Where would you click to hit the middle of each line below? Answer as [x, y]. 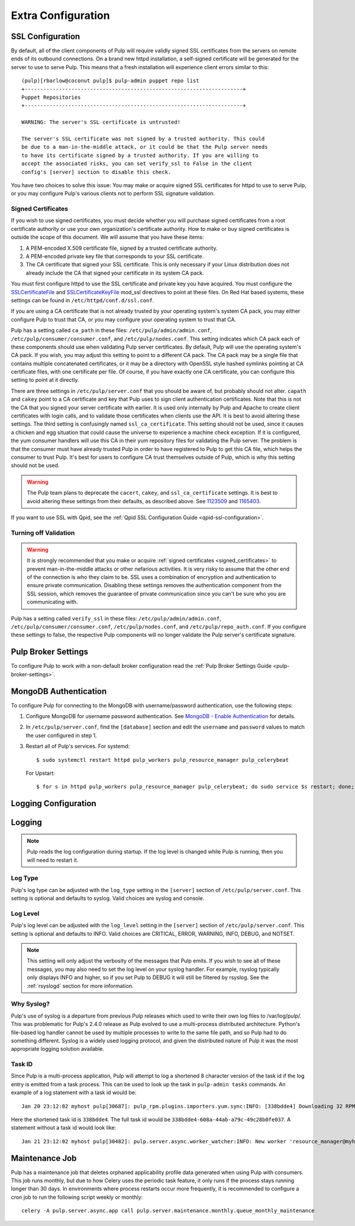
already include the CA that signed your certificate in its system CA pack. [115, 273]
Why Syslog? [30, 1004]
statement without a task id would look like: [64, 1128]
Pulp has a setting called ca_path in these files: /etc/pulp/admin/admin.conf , [112, 330]
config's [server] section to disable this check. [96, 172]
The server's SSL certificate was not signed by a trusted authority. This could [143, 139]
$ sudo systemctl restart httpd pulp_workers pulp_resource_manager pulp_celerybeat [163, 760]
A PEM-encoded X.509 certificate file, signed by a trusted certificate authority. [122, 248]
